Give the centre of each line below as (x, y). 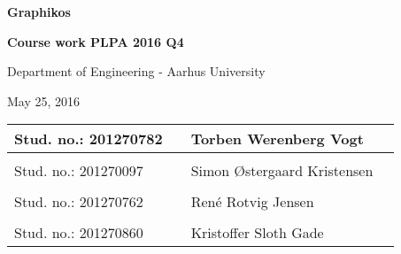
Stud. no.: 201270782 (89, 139)
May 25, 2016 (44, 100)
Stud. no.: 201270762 (79, 202)
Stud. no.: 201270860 (79, 233)
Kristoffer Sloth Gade (257, 233)
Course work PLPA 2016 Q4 (96, 41)
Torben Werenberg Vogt (277, 139)
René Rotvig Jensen (252, 202)
